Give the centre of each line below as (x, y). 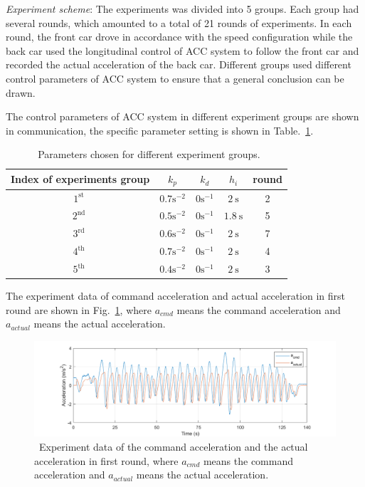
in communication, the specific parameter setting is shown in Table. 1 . (160, 130)
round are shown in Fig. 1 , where (79, 309)
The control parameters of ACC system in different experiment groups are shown (182, 116)
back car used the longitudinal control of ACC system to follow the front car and (182, 50)
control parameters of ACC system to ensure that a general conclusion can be (175, 78)
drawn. (21, 92)
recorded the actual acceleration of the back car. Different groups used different (179, 64)
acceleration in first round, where (106, 460)
